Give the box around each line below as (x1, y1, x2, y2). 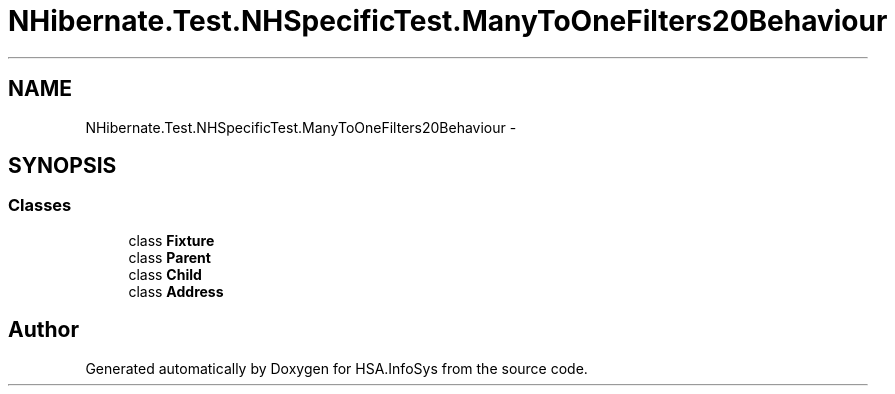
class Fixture (128, 231, 215, 249)
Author (8, 317, 79, 343)
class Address (128, 282, 224, 300)
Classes (8, 195, 72, 216)
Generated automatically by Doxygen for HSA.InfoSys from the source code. (85, 359, 588, 377)
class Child (128, 265, 202, 283)
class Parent (128, 248, 211, 266)
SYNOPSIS (8, 153, 117, 179)
